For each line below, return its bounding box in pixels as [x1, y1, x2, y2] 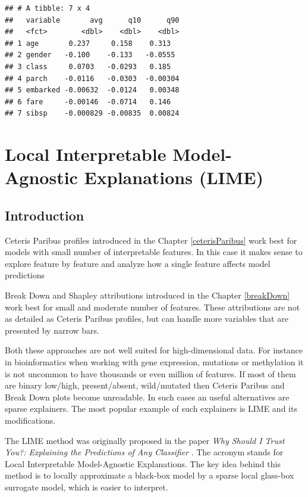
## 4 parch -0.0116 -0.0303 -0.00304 [5, 74, 180, 83]
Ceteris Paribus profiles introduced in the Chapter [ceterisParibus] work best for [5, 234, 297, 246]
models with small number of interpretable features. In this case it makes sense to [5, 246, 303, 258]
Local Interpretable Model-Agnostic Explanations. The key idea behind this [5, 457, 281, 470]
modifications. [5, 414, 56, 427]
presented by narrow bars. [5, 324, 99, 336]
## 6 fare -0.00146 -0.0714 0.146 [5, 97, 171, 106]
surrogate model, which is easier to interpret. [5, 480, 168, 493]
